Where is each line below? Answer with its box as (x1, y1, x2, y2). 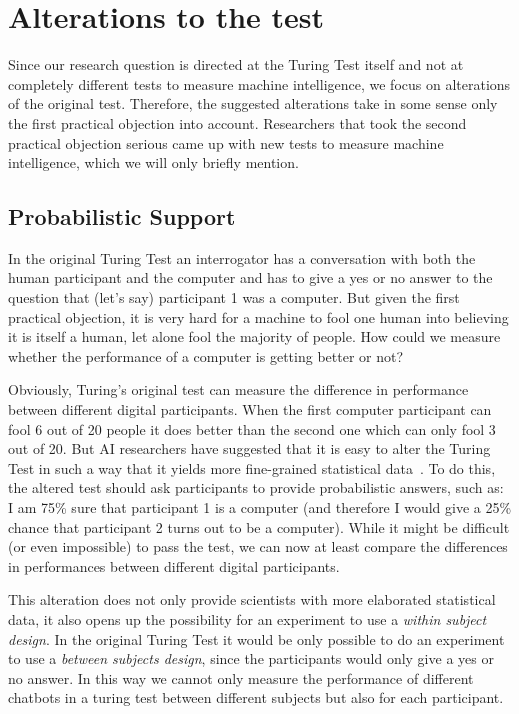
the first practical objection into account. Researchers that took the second (8, 112, 467, 133)
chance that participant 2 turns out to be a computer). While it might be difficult (8, 516, 510, 537)
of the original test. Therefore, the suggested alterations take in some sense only (8, 93, 498, 114)
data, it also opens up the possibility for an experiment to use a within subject (8, 608, 487, 629)
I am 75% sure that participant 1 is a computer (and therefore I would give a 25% (8, 497, 512, 518)
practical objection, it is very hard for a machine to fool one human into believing (8, 306, 509, 327)
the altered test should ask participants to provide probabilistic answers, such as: (8, 477, 504, 498)
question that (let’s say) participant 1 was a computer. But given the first (8, 287, 460, 308)
